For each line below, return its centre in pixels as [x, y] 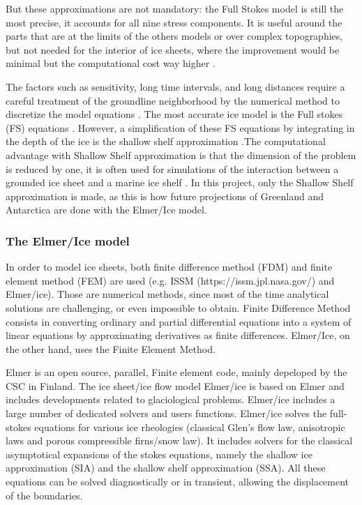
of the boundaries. [44, 495]
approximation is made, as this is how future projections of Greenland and [165, 196]
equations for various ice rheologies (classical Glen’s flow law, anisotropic [190, 427]
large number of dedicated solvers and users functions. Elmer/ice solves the [166, 413]
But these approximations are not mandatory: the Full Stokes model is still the [175, 8]
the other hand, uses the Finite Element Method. [111, 348]
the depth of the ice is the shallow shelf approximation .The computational [166, 141]
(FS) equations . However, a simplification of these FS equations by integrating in [180, 127]
